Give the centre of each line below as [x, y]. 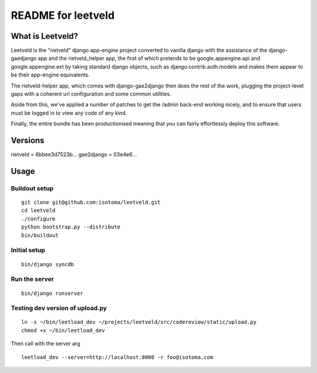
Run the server [32, 279]
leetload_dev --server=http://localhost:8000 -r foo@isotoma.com [117, 357]
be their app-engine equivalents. [50, 75]
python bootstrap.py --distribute [71, 227]
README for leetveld [63, 15]
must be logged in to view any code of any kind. [69, 113]
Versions [28, 140]
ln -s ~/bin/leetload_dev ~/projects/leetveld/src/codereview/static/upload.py [139, 322]
